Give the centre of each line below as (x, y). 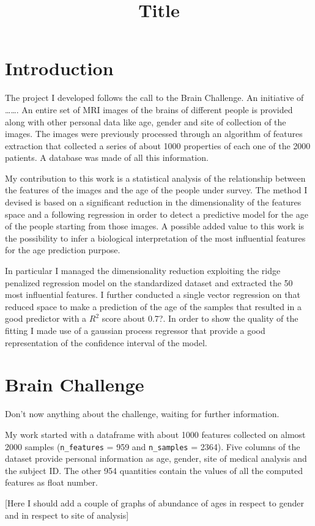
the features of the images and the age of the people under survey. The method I (156, 190)
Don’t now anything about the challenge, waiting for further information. (142, 414)
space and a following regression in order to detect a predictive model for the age (157, 214)
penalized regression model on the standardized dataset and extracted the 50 (149, 282)
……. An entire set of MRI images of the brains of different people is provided (149, 109)
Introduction (59, 68)
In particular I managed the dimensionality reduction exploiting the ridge (143, 271)
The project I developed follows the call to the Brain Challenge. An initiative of (154, 98)
